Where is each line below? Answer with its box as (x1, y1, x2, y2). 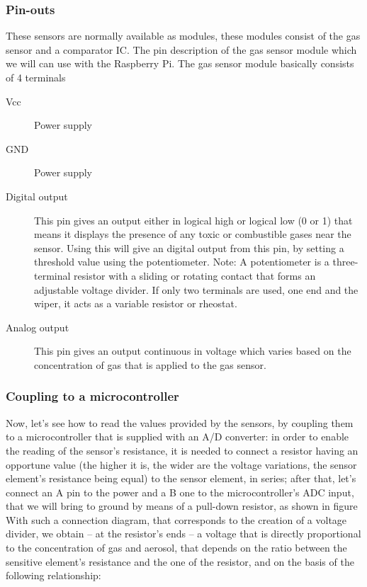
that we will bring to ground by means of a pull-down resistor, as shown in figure (6, 498, 358, 513)
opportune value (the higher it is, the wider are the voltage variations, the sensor (6, 457, 357, 472)
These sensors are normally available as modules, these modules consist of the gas (6, 28, 361, 43)
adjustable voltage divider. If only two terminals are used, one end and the (34, 282, 358, 297)
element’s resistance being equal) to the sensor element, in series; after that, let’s (6, 471, 356, 486)
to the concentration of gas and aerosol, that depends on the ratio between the (6, 540, 347, 555)
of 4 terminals (6, 70, 66, 84)
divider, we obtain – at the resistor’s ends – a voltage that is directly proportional (6, 526, 361, 541)
